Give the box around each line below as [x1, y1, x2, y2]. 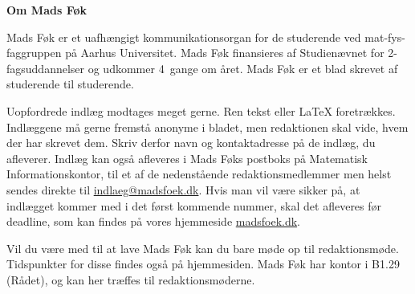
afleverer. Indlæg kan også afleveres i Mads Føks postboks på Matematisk [6, 149, 368, 166]
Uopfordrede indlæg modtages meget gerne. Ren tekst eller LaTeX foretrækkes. [6, 102, 396, 119]
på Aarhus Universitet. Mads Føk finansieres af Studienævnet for [65, 44, 384, 61]
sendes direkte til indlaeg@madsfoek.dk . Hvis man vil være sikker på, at [6, 181, 360, 198]
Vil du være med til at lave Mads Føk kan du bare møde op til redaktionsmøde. [6, 239, 399, 256]
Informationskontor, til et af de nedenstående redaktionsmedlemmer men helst [6, 165, 392, 182]
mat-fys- [364, 28, 405, 45]
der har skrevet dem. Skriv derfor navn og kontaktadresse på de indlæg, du [6, 134, 376, 151]
